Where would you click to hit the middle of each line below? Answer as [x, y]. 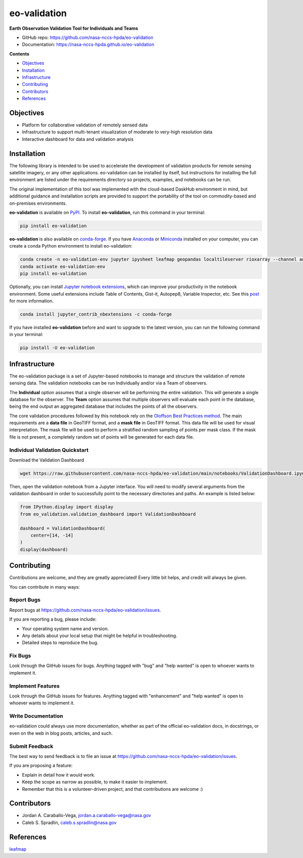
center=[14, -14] [52, 535]
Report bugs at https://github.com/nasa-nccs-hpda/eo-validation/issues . [85, 610]
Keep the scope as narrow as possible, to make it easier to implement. [95, 782]
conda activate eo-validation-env [63, 266]
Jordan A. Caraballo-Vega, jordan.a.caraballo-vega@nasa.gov [87, 816]
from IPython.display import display [67, 507]
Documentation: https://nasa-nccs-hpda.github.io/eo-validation [88, 44]
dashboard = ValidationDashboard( [63, 528]
